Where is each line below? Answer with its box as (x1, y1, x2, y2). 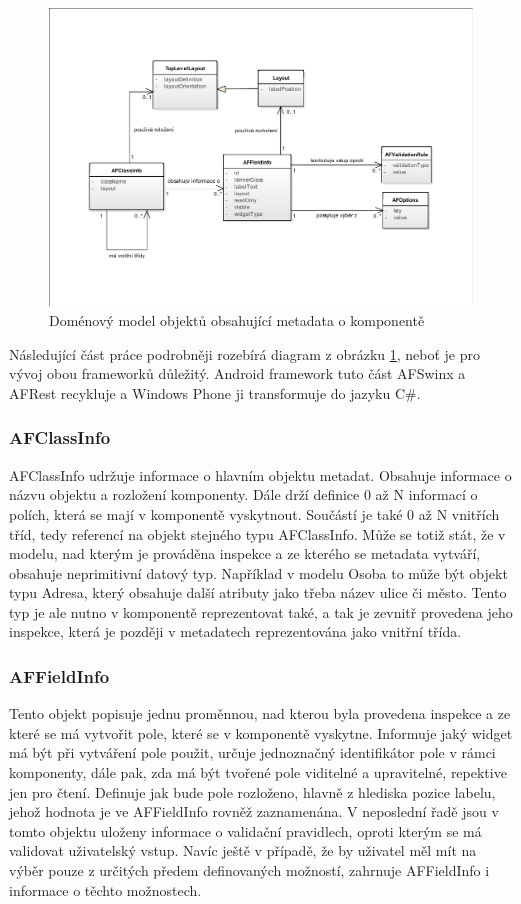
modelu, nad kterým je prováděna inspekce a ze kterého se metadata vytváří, (9, 543, 481, 564)
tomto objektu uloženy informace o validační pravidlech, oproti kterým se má (9, 820, 482, 841)
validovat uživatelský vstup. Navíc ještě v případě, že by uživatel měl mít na (9, 840, 477, 861)
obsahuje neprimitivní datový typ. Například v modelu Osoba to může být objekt (9, 562, 508, 583)
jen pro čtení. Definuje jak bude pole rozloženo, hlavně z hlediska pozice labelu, (9, 781, 496, 802)
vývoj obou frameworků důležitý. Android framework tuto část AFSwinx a (9, 363, 466, 384)
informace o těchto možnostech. (9, 879, 202, 900)
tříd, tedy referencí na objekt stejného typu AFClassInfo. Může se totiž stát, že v (9, 523, 506, 544)
